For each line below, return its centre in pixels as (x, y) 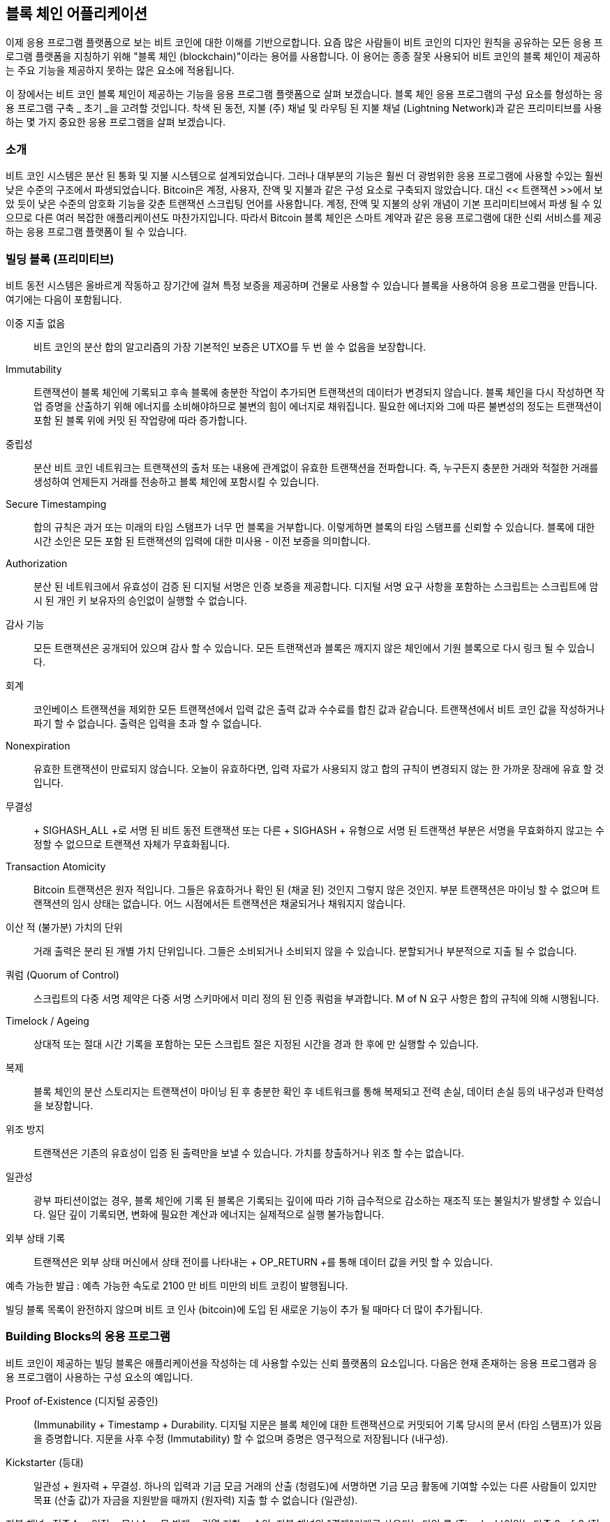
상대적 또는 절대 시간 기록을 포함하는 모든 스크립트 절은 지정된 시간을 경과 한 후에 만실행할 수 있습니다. (256, 1044)
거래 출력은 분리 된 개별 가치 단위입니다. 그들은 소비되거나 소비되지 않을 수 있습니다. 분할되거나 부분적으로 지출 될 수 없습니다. (305, 951)
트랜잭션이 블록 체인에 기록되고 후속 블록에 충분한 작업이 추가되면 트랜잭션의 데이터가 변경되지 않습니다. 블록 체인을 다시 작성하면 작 (319, 392)
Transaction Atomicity (56, 866)
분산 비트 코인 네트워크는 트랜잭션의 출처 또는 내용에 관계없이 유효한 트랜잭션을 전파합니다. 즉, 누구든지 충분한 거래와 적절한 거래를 (316, 467)
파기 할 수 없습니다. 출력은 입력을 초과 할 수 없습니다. (148, 723)
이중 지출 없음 (36, 323)
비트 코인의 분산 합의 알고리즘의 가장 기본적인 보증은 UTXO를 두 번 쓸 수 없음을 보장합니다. (230, 346)
